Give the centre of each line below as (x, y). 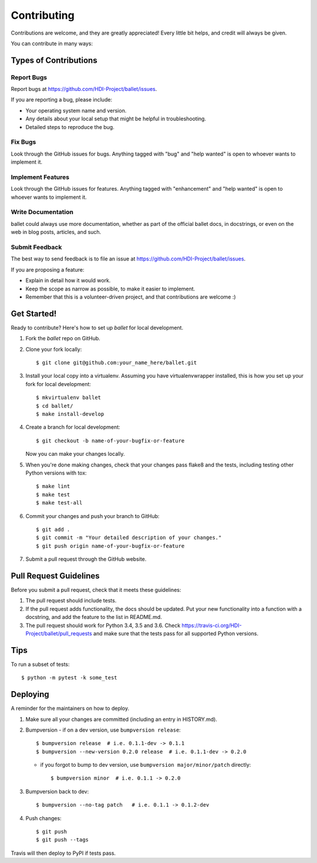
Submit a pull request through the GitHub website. (86, 559)
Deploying (30, 694)
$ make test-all (59, 503)
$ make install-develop (70, 414)
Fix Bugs (23, 142)
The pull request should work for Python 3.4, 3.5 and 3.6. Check (103, 625)
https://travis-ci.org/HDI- (212, 625)
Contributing (43, 15)
